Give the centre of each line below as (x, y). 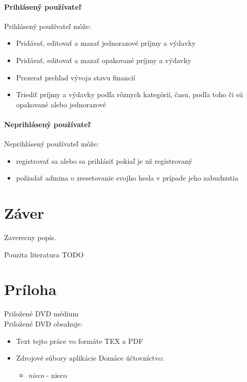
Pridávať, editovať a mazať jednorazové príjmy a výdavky (106, 43)
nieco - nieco (48, 375)
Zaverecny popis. (30, 237)
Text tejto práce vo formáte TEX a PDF (80, 341)
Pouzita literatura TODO (44, 254)
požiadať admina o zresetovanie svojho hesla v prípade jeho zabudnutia (127, 178)
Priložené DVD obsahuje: (43, 323)
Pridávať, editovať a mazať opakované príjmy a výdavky (104, 60)
